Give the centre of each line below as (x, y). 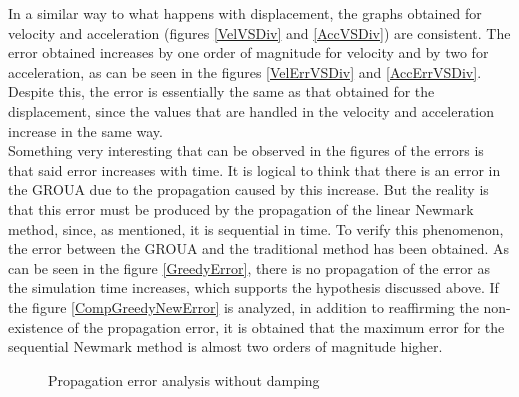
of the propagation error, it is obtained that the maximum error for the (286, 326)
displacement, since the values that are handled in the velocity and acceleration (251, 110)
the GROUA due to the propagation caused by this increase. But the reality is (248, 189)
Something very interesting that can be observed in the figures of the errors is (246, 150)
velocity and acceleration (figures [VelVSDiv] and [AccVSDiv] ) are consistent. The (259, 32)
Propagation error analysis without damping (184, 379)
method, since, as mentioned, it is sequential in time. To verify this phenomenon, (256, 228)
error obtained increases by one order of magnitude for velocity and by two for (248, 52)
